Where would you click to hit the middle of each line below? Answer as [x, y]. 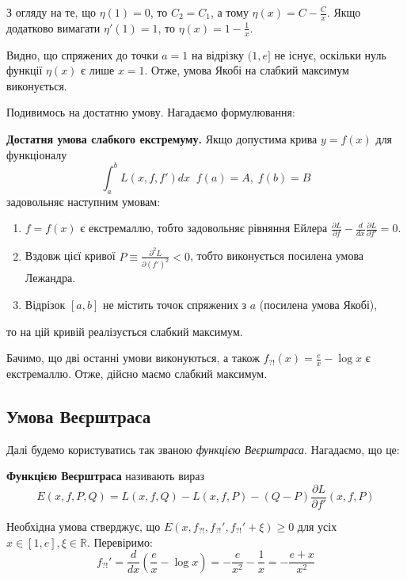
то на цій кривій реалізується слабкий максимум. [125, 331]
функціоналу [37, 154]
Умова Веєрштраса [79, 416]
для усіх [317, 527]
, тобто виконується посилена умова [277, 256]
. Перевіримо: [120, 542]
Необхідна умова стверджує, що [84, 527]
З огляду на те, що [51, 12]
